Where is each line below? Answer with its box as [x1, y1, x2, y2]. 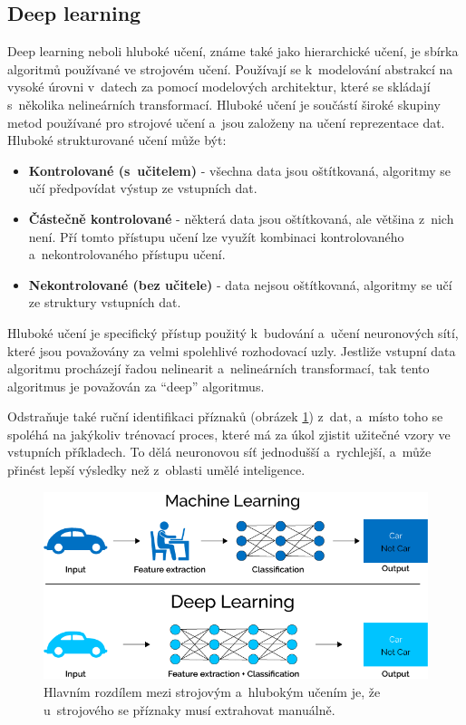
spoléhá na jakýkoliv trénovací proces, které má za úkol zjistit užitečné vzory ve [7, 424, 451, 443]
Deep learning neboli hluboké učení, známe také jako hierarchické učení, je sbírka [7, 42, 459, 61]
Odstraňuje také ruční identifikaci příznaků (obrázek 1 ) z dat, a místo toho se [7, 407, 443, 426]
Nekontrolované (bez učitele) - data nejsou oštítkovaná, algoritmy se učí [28, 275, 452, 294]
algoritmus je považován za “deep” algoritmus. [7, 376, 265, 395]
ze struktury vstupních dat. [28, 293, 181, 312]
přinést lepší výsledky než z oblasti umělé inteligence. [7, 460, 306, 479]
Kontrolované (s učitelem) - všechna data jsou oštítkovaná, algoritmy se [28, 160, 451, 179]
